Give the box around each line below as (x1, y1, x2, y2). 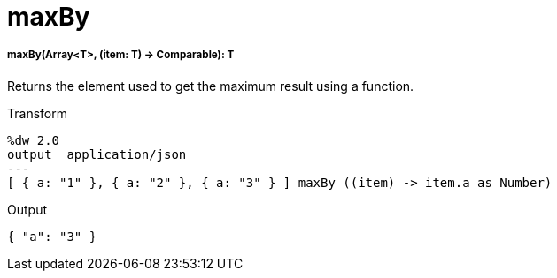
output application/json (7, 147, 187, 162)
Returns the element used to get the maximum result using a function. (7, 78, 414, 94)
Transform (7, 105, 67, 121)
